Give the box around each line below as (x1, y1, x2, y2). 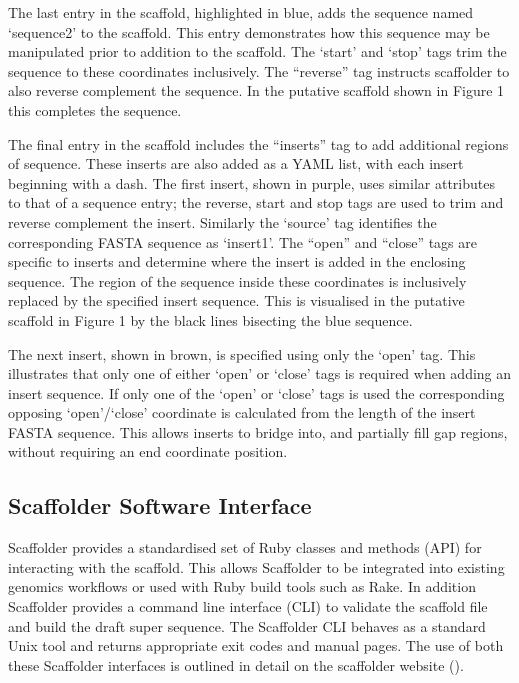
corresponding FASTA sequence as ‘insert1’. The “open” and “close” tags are (8, 231, 477, 252)
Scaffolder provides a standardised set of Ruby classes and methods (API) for (8, 537, 482, 558)
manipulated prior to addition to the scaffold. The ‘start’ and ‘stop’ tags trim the (8, 41, 507, 62)
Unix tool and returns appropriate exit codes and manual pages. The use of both (8, 635, 504, 656)
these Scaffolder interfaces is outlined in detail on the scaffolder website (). (8, 654, 464, 675)
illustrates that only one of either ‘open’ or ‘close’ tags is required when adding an (8, 363, 512, 384)
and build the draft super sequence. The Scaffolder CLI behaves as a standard (8, 615, 486, 636)
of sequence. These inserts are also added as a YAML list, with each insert (8, 153, 464, 174)
